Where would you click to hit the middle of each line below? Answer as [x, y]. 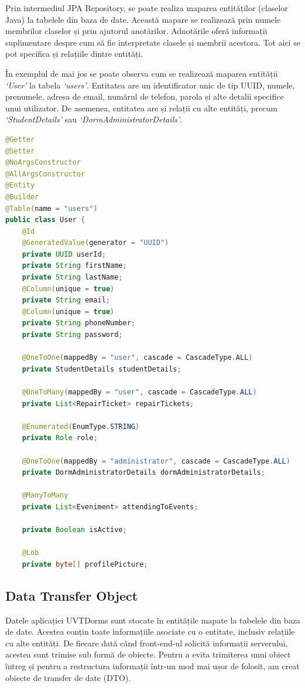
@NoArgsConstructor [43, 163]
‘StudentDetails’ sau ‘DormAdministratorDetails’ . [94, 119]
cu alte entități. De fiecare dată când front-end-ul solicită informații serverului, [147, 643]
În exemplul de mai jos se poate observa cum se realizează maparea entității [142, 73]
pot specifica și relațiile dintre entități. [74, 54]
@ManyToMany [45, 495]
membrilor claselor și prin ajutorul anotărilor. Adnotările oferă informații [136, 31]
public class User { [45, 220]
